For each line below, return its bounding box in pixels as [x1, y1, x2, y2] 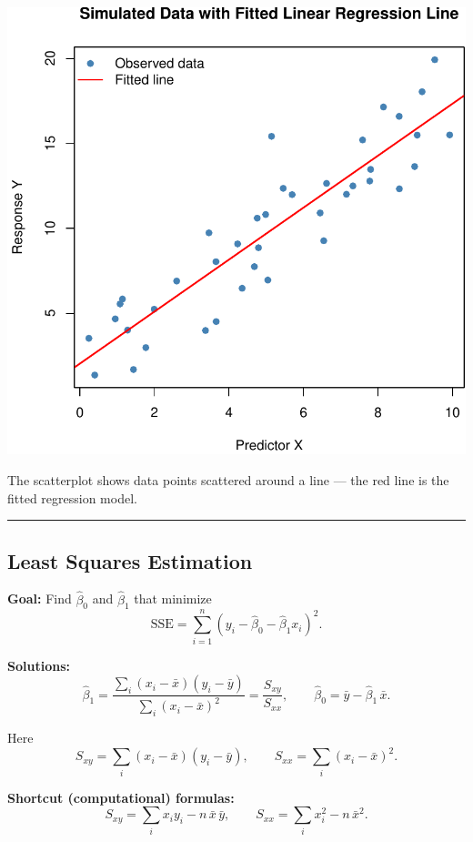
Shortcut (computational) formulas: [7, 787, 235, 806]
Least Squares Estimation [7, 546, 253, 574]
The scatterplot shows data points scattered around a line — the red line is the [7, 470, 449, 489]
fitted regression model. [7, 488, 137, 507]
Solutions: [7, 655, 70, 675]
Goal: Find [7, 589, 72, 608]
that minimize [134, 589, 212, 608]
